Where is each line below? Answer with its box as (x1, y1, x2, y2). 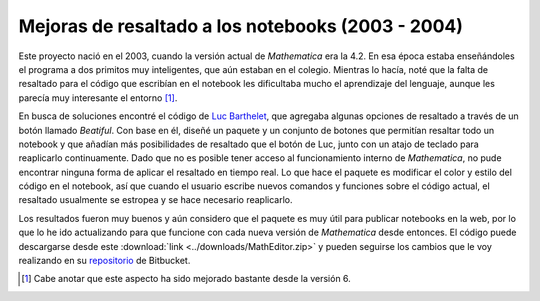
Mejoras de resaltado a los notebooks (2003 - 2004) (18, 15, 464, 37)
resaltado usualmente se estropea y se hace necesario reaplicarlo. (18, 194, 293, 206)
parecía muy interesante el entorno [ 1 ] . (18, 91, 178, 104)
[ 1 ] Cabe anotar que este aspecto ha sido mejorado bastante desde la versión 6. (21, 273, 352, 285)
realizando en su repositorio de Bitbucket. (18, 255, 191, 267)
